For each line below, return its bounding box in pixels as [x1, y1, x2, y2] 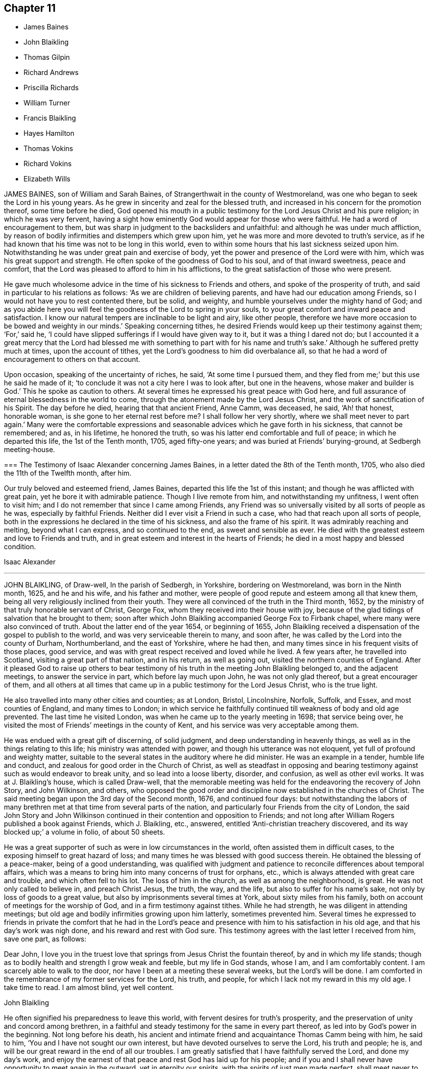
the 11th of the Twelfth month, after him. [4, 469, 132, 478]
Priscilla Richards [24, 83, 79, 92]
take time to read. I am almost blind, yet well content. [4, 983, 174, 992]
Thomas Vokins [24, 144, 73, 153]
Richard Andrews [24, 68, 79, 77]
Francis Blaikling [24, 114, 76, 123]
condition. [4, 542, 36, 551]
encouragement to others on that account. [4, 355, 141, 364]
